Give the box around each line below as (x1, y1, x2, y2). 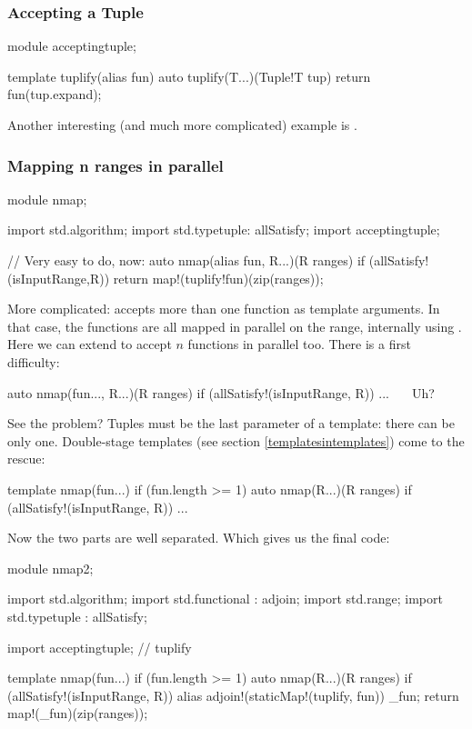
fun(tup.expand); (7, 85, 102, 104)
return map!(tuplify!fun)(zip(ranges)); (113, 268, 324, 287)
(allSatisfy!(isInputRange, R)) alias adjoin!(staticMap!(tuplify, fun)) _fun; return (7, 685, 459, 704)
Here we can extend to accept (7, 335, 172, 354)
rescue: (7, 449, 45, 468)
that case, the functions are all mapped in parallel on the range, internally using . (7, 316, 462, 335)
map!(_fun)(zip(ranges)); (7, 704, 148, 723)
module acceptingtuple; (7, 36, 136, 55)
